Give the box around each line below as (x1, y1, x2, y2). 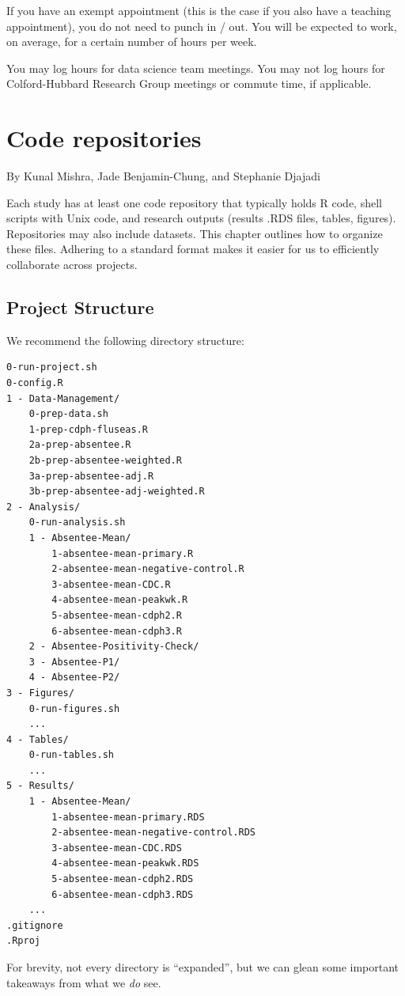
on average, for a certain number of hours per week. (6, 33, 257, 50)
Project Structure (6, 295, 154, 320)
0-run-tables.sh (28, 749, 115, 761)
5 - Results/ (6, 780, 74, 792)
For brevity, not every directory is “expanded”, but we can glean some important (6, 959, 399, 975)
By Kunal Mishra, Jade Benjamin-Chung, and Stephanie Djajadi (6, 168, 320, 184)
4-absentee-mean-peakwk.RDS (51, 858, 199, 869)
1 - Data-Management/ (6, 392, 120, 404)
